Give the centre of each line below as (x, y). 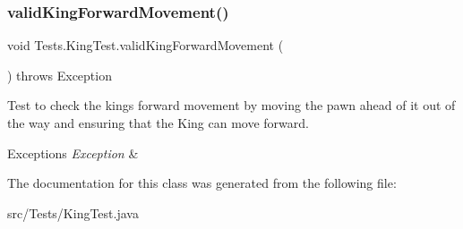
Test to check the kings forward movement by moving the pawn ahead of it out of (231, 105)
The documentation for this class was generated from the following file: (202, 183)
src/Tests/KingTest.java (73, 212)
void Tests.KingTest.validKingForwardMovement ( (146, 45)
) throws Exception (60, 75)
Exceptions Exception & (73, 153)
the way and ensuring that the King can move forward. (158, 123)
